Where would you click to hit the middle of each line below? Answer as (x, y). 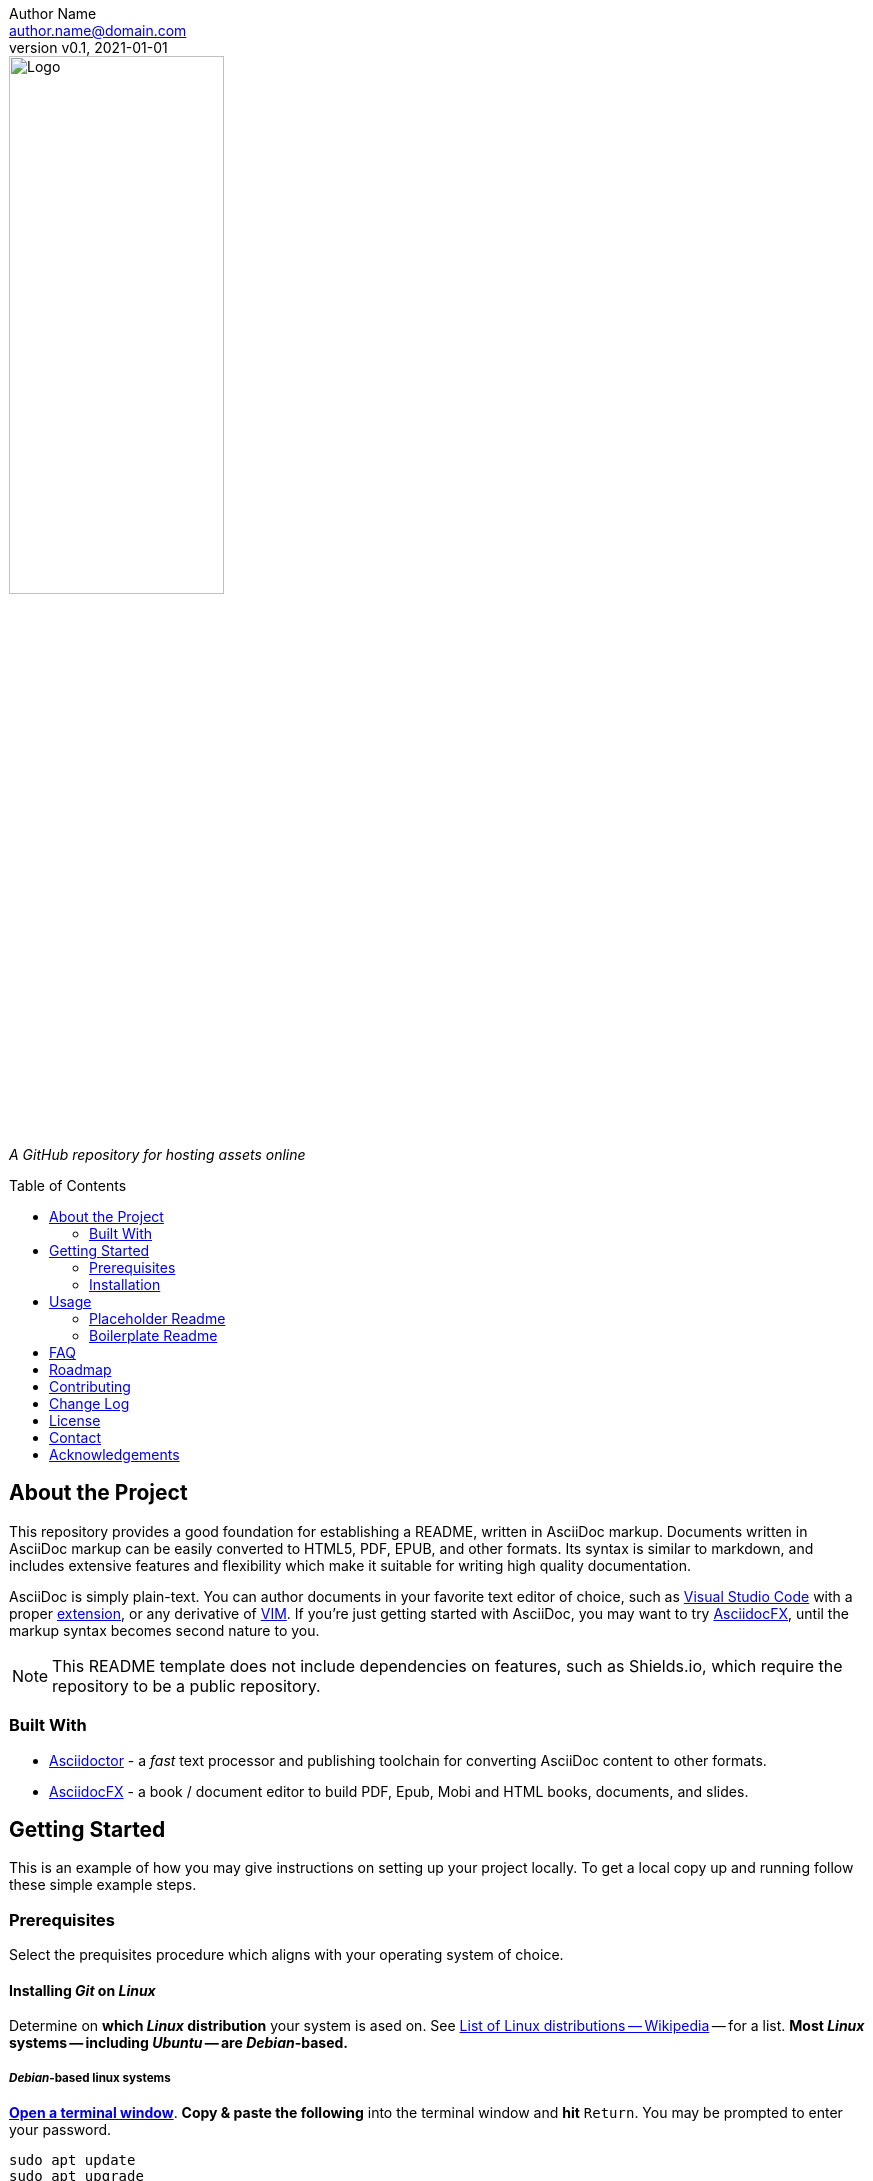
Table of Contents (68, 1185)
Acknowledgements (114, 1454)
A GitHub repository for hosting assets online (157, 1154)
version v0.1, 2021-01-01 (88, 47)
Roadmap (80, 1369)
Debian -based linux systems (90, 2077)
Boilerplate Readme (153, 1335)
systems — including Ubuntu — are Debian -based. (179, 2043)
